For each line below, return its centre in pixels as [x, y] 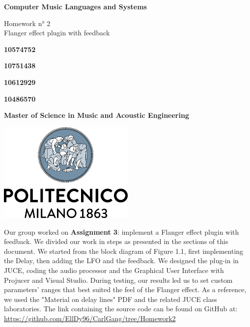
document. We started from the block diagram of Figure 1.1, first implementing [124, 251]
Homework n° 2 [27, 23]
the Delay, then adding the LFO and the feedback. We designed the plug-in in [121, 260]
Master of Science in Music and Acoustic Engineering [97, 115]
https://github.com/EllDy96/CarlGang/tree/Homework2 [90, 318]
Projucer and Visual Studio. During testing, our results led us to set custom [118, 280]
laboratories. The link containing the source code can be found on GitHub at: [121, 309]
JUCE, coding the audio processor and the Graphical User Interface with [114, 270]
